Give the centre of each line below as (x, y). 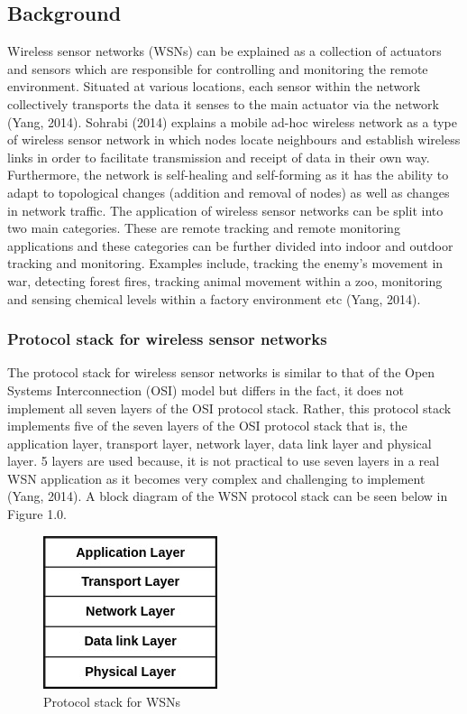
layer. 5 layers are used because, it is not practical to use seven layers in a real (224, 461)
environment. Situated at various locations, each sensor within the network (214, 86)
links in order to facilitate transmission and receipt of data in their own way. (219, 157)
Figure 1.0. (37, 514)
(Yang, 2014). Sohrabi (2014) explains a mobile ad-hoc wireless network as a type (232, 121)
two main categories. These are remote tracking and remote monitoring (204, 228)
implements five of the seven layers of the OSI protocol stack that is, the (207, 426)
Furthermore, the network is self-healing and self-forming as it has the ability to (228, 175)
